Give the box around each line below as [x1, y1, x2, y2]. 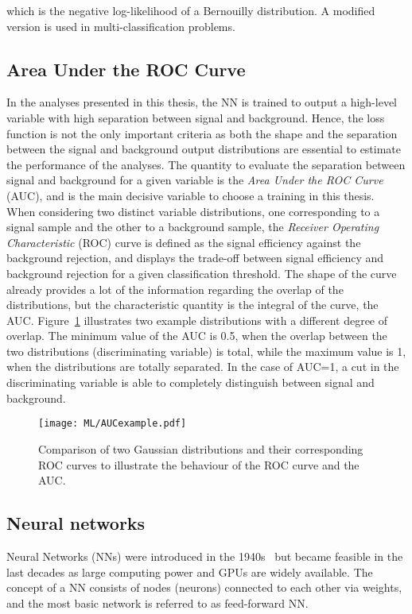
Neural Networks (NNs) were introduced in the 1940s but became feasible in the [6, 547, 403, 564]
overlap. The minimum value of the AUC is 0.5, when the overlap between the [6, 327, 387, 344]
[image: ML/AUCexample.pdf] [38, 418, 187, 430]
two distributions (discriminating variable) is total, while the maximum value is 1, [6, 342, 406, 359]
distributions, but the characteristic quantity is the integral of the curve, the [6, 296, 379, 313]
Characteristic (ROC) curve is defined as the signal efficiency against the [6, 234, 361, 250]
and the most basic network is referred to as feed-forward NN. [6, 594, 309, 611]
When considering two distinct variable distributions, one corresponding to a [6, 203, 380, 219]
